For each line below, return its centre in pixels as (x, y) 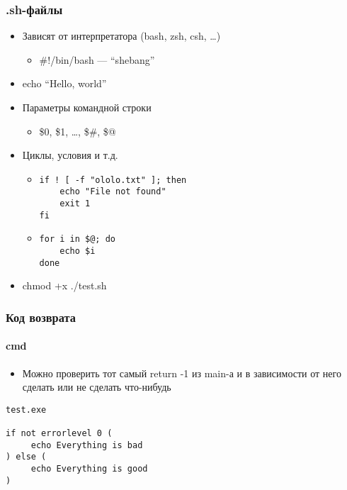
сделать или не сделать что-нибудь (97, 387)
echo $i (78, 251)
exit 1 (75, 204)
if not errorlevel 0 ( (59, 434)
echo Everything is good (89, 469)
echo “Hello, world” (64, 83)
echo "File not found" (113, 192)
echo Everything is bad (87, 445)
